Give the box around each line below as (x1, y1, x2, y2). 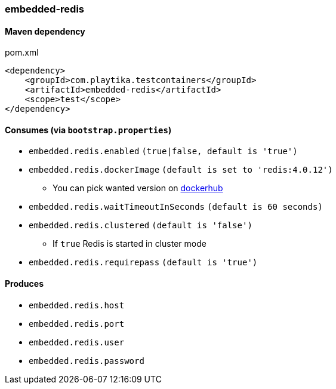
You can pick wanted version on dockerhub (53, 183, 223, 194)
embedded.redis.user (29, 337, 125, 347)
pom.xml (5, 47, 39, 58)
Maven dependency (5, 26, 85, 36)
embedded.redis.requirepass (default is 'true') (29, 258, 258, 268)
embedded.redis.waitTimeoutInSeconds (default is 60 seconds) (29, 202, 323, 212)
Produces (5, 278, 44, 289)
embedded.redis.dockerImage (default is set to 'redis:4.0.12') (29, 165, 333, 175)
